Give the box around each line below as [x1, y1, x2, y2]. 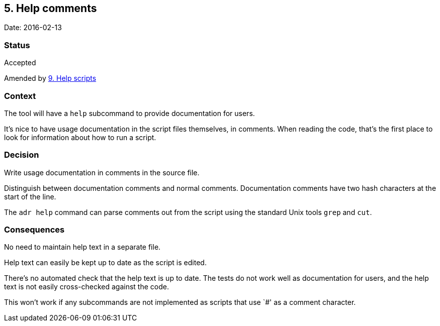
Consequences [4, 225, 65, 235]
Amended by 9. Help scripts [4, 74, 97, 83]
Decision [4, 150, 39, 160]
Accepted [4, 58, 36, 67]
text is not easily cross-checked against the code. [4, 282, 169, 291]
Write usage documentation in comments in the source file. [4, 168, 200, 177]
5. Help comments [4, 2, 97, 15]
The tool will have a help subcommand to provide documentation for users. [4, 108, 255, 118]
